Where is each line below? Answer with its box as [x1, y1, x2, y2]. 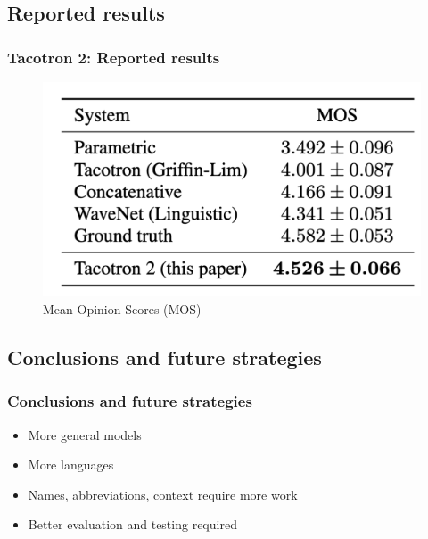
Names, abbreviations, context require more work [28, 485, 298, 503]
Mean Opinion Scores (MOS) [43, 299, 202, 318]
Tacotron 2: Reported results [7, 46, 220, 68]
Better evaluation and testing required [28, 515, 237, 534]
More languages [28, 455, 114, 474]
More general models [28, 425, 142, 444]
